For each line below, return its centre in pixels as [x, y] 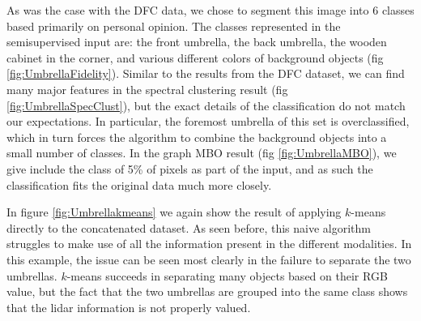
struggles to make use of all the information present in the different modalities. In [209, 244]
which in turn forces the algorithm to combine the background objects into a [197, 137]
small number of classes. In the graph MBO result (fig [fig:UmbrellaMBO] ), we [202, 153]
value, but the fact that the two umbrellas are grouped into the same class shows [207, 291]
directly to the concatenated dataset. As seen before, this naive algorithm [189, 227]
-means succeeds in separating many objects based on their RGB [227, 275]
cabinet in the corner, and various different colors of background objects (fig [195, 57]
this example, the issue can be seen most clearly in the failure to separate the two [209, 259]
